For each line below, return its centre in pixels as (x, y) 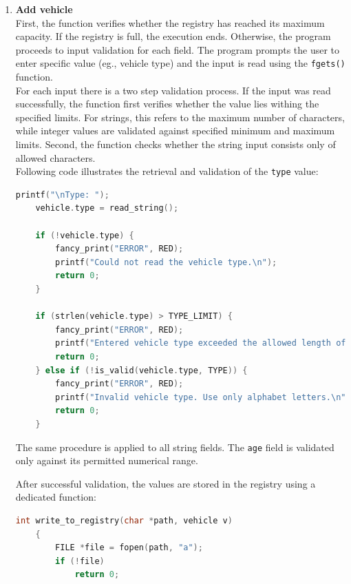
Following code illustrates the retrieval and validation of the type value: (167, 171)
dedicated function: (56, 497)
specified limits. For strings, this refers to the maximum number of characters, (180, 117)
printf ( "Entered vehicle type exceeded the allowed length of (201, 343)
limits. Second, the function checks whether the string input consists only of (175, 144)
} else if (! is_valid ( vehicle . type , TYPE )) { (141, 370)
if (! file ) (80, 561)
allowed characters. (55, 157)
